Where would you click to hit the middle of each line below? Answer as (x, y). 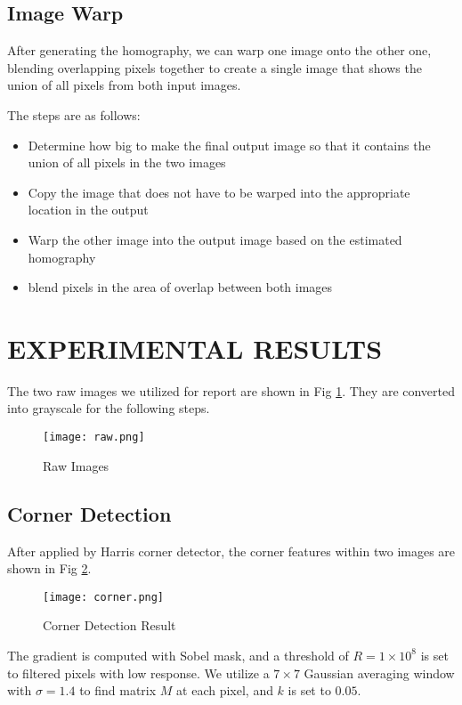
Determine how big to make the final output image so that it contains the (229, 145)
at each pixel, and (225, 690)
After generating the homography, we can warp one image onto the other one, (219, 50)
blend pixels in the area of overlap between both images (180, 287)
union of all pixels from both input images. (124, 85)
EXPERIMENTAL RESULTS (195, 348)
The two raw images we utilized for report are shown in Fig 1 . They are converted (231, 390)
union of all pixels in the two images (127, 162)
